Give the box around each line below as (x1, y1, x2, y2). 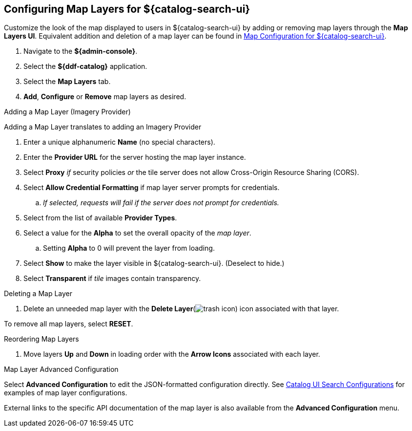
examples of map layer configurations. (4, 388, 127, 397)
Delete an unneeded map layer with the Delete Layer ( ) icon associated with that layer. (23, 304, 339, 313)
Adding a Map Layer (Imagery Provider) (4, 108, 131, 116)
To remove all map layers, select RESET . (4, 320, 133, 328)
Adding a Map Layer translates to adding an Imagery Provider (4, 123, 202, 131)
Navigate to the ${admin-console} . (23, 47, 138, 56)
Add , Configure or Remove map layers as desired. (23, 92, 186, 101)
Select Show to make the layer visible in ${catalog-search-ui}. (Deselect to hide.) (23, 259, 285, 268)
